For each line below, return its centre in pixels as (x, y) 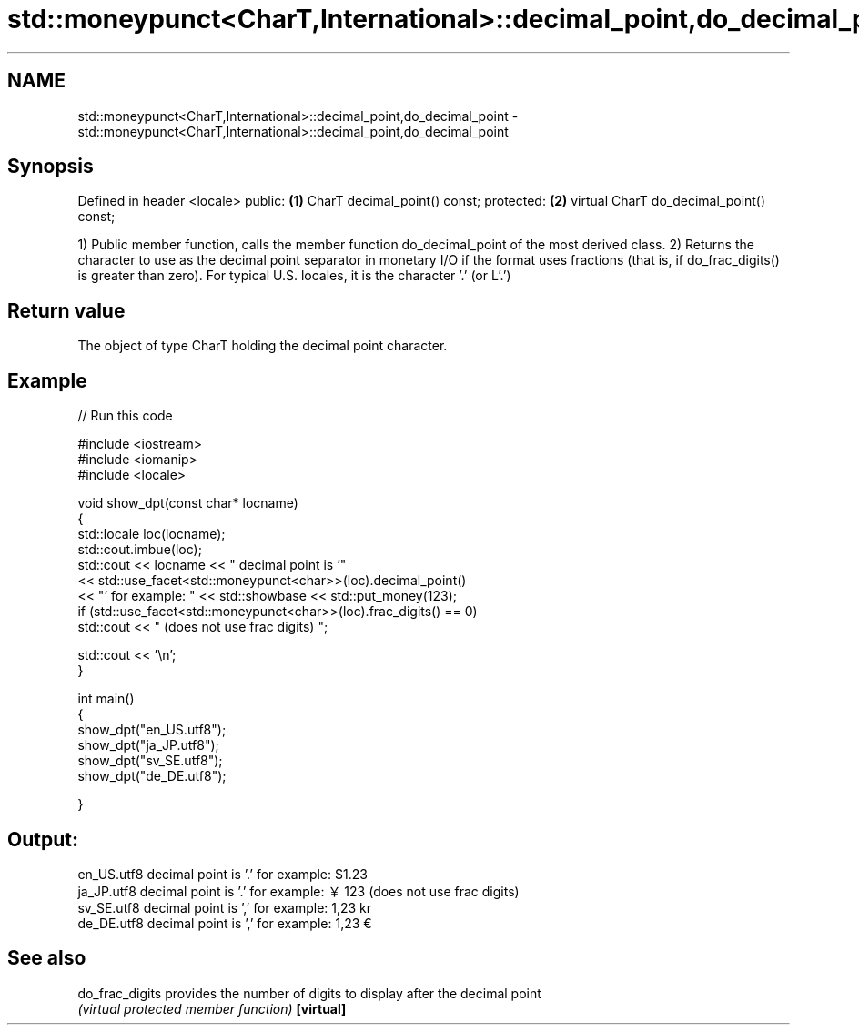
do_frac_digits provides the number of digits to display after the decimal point (309, 993)
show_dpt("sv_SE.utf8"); (150, 761)
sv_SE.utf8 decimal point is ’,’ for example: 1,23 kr (225, 907)
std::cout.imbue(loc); (140, 550)
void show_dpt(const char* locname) (188, 503)
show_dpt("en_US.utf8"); (152, 730)
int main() (106, 699)
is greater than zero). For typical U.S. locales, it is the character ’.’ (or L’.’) (294, 276)
